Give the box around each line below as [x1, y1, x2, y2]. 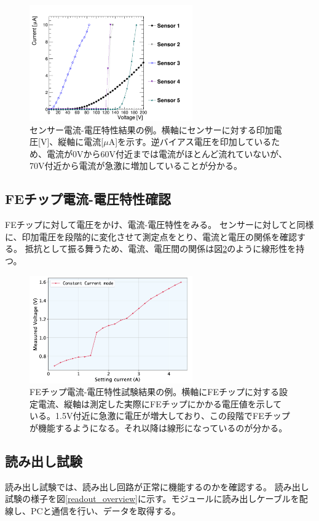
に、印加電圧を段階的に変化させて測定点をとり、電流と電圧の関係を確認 [5, 230, 297, 243]
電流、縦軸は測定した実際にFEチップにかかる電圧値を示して [37, 397, 282, 410]
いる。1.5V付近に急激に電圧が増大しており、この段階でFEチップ [30, 409, 290, 422]
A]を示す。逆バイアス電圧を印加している [108, 135, 272, 148]
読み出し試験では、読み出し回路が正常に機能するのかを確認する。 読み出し [5, 480, 309, 493]
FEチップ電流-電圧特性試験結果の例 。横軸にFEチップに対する [30, 385, 280, 398]
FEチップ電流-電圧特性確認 [5, 189, 171, 208]
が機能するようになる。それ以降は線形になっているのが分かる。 [30, 421, 288, 434]
